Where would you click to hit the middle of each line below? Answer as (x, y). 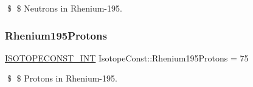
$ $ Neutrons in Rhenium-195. (64, 8)
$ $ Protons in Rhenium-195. (62, 78)
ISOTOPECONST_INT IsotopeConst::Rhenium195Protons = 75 (127, 57)
